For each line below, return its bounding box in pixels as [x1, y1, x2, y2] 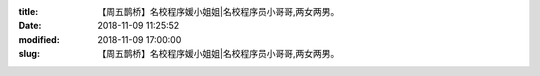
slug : [18, 48, 40, 60]
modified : [18, 33, 60, 45]
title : [18, 6, 39, 17]
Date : [18, 20, 42, 32]
